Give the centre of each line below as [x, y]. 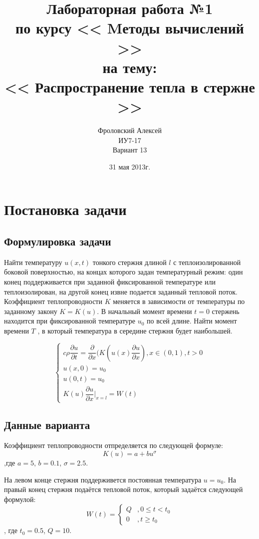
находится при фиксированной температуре [70, 321]
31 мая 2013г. [130, 166]
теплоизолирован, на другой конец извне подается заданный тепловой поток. [121, 291]
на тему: [130, 67]
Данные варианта [47, 424]
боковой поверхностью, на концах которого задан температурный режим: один [124, 272]
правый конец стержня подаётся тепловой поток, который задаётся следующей [124, 489]
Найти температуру [33, 262]
